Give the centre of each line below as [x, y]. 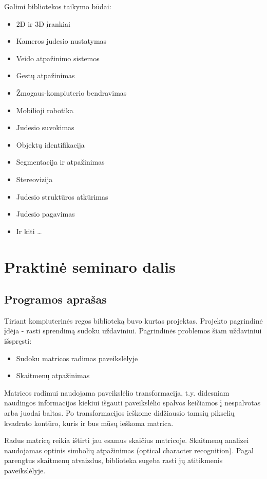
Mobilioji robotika [45, 110]
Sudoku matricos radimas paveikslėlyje [77, 358]
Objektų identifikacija [50, 144]
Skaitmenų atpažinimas [53, 375]
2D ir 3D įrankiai [43, 23]
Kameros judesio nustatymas [61, 41]
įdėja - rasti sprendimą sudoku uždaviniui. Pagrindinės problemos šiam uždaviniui [133, 331]
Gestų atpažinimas [45, 75]
